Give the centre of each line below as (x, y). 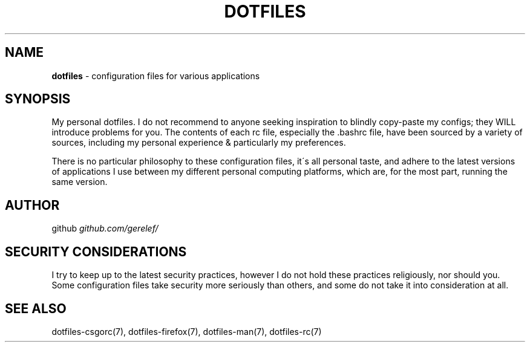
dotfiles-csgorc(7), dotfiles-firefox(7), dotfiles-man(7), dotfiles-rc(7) (187, 331)
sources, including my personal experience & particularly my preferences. (199, 143)
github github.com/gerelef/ (105, 229)
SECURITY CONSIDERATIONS (96, 251)
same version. (80, 182)
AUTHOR (32, 205)
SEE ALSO (36, 308)
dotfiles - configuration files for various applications (156, 76)
